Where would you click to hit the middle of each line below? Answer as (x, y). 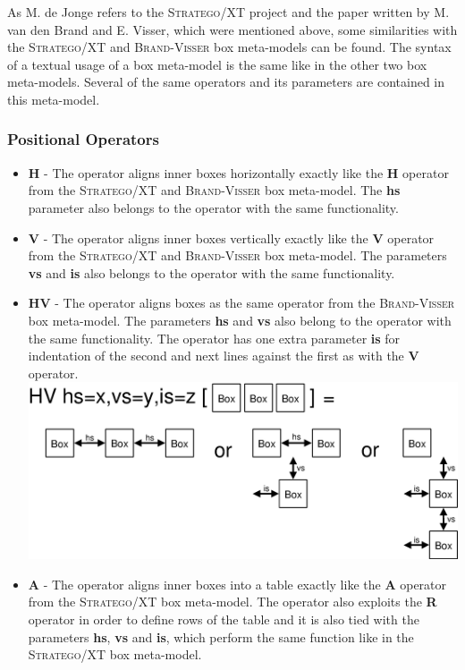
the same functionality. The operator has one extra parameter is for (214, 338)
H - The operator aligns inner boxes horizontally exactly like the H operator (238, 172)
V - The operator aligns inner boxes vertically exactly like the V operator (231, 237)
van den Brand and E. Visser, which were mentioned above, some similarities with (232, 29)
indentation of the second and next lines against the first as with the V (224, 356)
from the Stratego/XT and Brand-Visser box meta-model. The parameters (237, 255)
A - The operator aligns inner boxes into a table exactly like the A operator (237, 584)
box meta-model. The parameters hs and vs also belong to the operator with (240, 320)
